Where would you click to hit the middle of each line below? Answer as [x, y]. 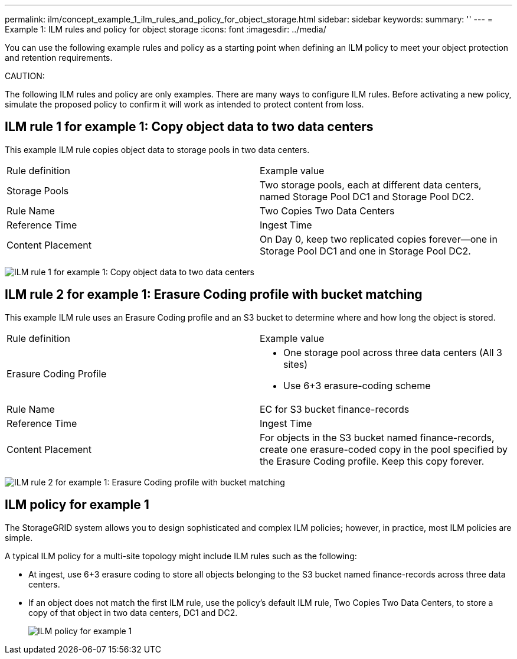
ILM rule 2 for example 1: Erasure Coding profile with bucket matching [214, 295]
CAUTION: [25, 76]
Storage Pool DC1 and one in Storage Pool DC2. [365, 251]
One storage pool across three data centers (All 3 [393, 352]
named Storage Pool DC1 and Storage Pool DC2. [367, 196]
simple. [19, 537]
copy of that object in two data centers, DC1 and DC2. [133, 612]
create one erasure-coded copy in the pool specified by [384, 449]
